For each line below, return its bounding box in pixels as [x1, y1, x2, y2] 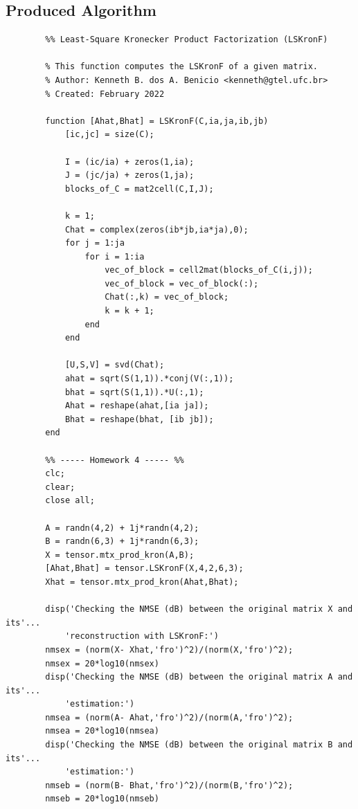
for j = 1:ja [64, 238, 125, 248]
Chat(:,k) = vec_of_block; [105, 292, 229, 302]
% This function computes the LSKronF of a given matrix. [45, 62, 319, 72]
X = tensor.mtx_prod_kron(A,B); [45, 549, 195, 560]
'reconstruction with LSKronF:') [64, 631, 219, 642]
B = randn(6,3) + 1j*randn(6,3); [45, 536, 199, 547]
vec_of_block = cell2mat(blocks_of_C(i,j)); [105, 265, 313, 275]
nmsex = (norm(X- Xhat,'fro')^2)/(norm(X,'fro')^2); [45, 644, 294, 655]
